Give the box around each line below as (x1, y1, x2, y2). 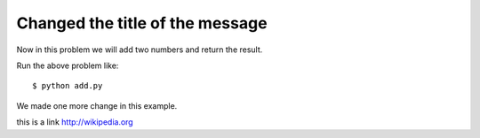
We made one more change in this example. (16, 100, 178, 111)
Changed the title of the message (16, 13, 268, 33)
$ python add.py (32, 80, 103, 91)
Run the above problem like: (16, 60, 119, 71)
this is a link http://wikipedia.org (16, 117, 133, 127)
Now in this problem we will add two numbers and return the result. (16, 44, 263, 55)
